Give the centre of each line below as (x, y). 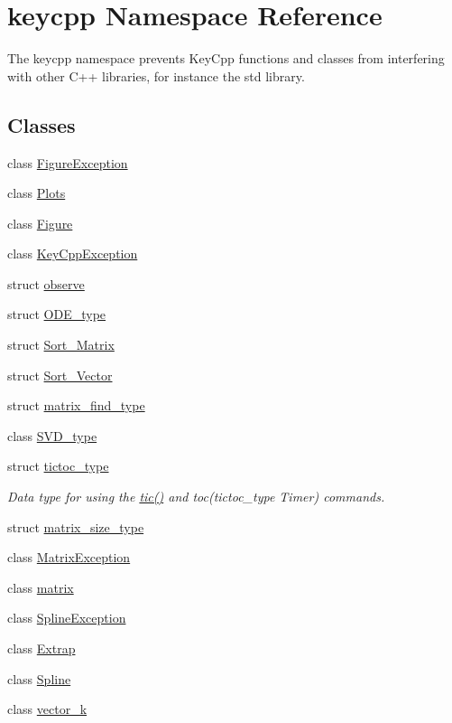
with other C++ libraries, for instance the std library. (156, 75)
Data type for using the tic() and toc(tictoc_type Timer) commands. (196, 497)
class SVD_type (52, 435)
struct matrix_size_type (76, 526)
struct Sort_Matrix (61, 345)
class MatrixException (69, 557)
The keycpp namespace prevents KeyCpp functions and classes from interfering (226, 58)
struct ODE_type (57, 314)
